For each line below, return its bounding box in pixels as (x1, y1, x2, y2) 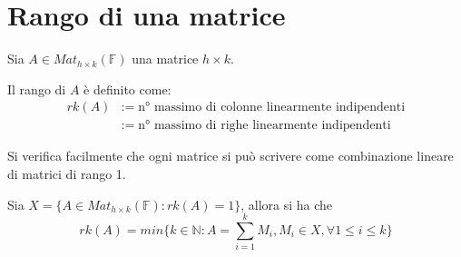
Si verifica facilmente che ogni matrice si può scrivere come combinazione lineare (7, 146, 454, 165)
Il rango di (7, 79, 66, 98)
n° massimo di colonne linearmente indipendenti (138, 101, 406, 114)
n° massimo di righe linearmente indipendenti (138, 119, 391, 133)
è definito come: (83, 79, 172, 98)
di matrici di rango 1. (7, 163, 126, 183)
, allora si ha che (240, 194, 333, 213)
